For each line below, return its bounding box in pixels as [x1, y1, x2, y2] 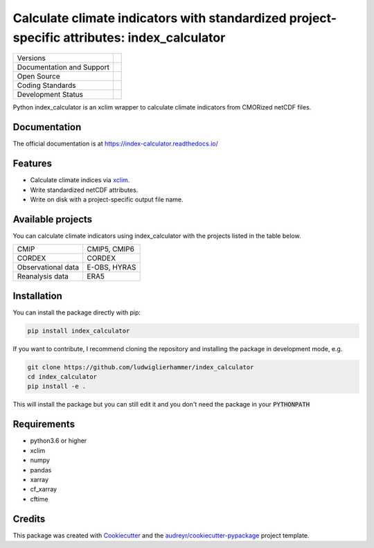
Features [12, 158, 52, 170]
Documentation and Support [17, 62, 110, 72]
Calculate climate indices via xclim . [30, 176, 130, 184]
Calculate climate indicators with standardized [12, 10, 287, 26]
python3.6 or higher [30, 436, 87, 445]
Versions [17, 53, 46, 63]
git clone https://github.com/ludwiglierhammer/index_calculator [27, 363, 254, 371]
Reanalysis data [17, 272, 69, 281]
